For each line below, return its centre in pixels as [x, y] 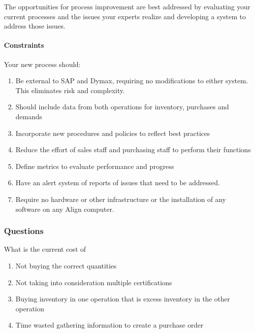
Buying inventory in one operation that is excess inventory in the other [123, 299]
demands [29, 116]
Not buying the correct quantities [66, 265]
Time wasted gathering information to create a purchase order [109, 325]
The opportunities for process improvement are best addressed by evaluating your [127, 6]
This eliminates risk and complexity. [70, 90]
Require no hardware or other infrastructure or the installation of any [121, 199]
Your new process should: [42, 64]
